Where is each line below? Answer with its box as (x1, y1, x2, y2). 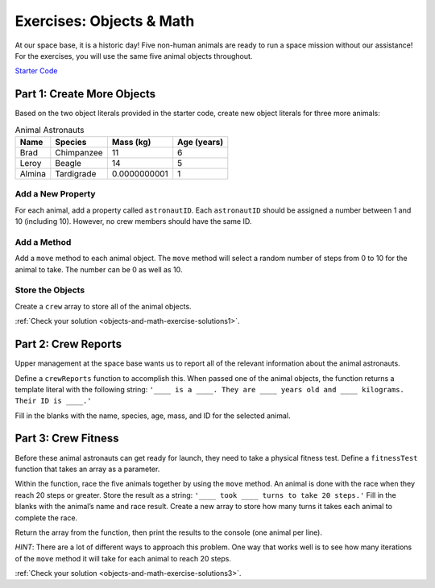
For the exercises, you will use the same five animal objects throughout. (14, 51, 253, 60)
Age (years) (177, 137, 224, 147)
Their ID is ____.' (14, 396, 92, 406)
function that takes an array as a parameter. (14, 464, 160, 474)
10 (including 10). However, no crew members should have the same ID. (14, 217, 252, 226)
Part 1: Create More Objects (14, 87, 156, 101)
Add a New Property (14, 188, 96, 200)
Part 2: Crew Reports (14, 337, 122, 351)
